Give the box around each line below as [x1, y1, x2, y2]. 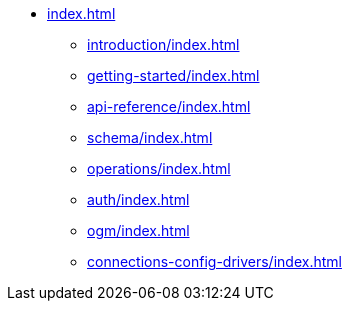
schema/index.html [87, 129, 213, 146]
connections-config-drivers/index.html [87, 253, 342, 270]
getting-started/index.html [87, 67, 260, 84]
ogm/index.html [87, 222, 190, 239]
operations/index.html [87, 160, 231, 177]
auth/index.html [87, 191, 190, 208]
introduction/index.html [87, 36, 240, 53]
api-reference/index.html [87, 98, 251, 115]
